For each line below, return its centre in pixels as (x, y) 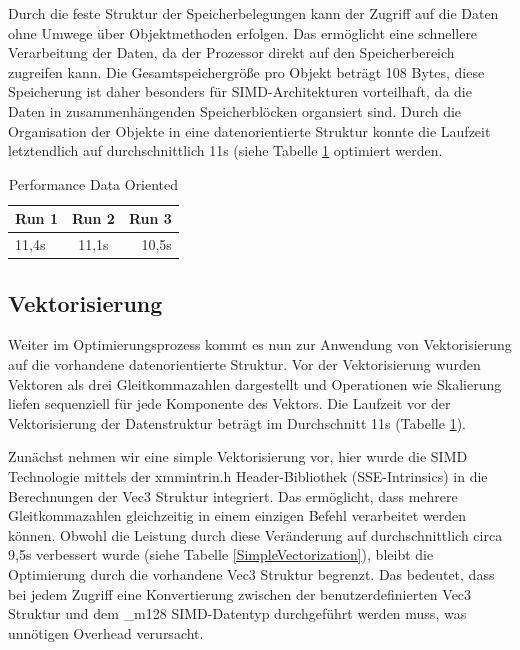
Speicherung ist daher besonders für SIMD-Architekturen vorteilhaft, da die (240, 91)
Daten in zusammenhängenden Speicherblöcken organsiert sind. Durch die (235, 110)
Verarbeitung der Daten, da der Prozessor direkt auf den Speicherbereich (231, 52)
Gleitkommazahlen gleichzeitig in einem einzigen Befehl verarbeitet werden (237, 515)
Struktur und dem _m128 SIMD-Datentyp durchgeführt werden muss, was (237, 613)
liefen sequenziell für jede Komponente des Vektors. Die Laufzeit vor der (229, 403)
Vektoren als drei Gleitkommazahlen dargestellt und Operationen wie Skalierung (255, 383)
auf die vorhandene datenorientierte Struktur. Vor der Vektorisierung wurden (244, 364)
